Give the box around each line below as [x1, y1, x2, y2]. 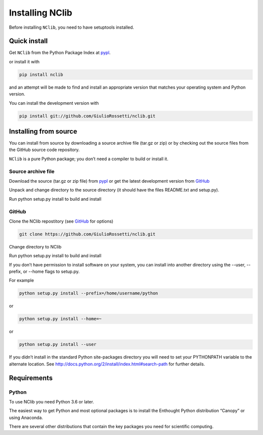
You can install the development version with [9, 100, 99, 106]
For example [9, 278, 34, 284]
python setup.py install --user [19, 341, 97, 347]
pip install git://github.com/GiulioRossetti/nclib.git [19, 113, 156, 119]
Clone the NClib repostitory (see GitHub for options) [9, 218, 113, 224]
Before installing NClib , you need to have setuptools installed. [9, 24, 134, 30]
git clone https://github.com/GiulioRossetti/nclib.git [19, 231, 156, 237]
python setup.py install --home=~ [19, 316, 102, 322]
